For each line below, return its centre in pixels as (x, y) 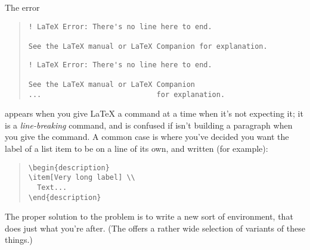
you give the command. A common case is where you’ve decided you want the (147, 137)
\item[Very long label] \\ (82, 178)
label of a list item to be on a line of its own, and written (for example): (137, 148)
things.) (19, 240)
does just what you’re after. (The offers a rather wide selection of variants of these (155, 228)
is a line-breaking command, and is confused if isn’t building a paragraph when (149, 125)
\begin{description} (69, 168)
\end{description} (65, 197)
